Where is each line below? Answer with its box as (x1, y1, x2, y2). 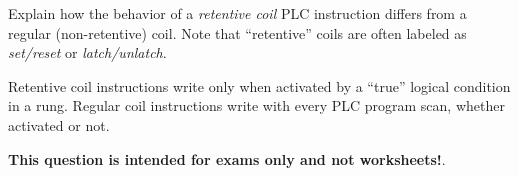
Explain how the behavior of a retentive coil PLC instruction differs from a (8, 3, 467, 23)
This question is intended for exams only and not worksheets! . (8, 148, 446, 169)
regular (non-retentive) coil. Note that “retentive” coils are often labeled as (8, 22, 467, 43)
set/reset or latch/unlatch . (8, 42, 167, 63)
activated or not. (8, 114, 110, 135)
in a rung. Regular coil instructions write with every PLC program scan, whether (8, 95, 505, 116)
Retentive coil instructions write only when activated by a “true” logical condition (8, 75, 511, 96)
